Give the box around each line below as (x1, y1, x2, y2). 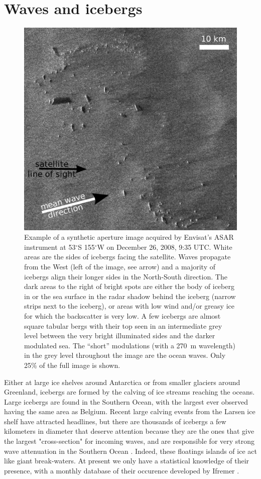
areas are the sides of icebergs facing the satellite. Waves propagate (24, 251, 231, 262)
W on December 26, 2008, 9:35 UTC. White (97, 241, 232, 252)
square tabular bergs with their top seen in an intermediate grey (24, 320, 222, 331)
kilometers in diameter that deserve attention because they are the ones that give (4, 426, 254, 436)
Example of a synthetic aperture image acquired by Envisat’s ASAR (24, 232, 234, 242)
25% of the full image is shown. (24, 359, 120, 370)
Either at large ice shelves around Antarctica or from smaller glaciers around (4, 376, 240, 387)
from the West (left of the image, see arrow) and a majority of (24, 261, 216, 271)
